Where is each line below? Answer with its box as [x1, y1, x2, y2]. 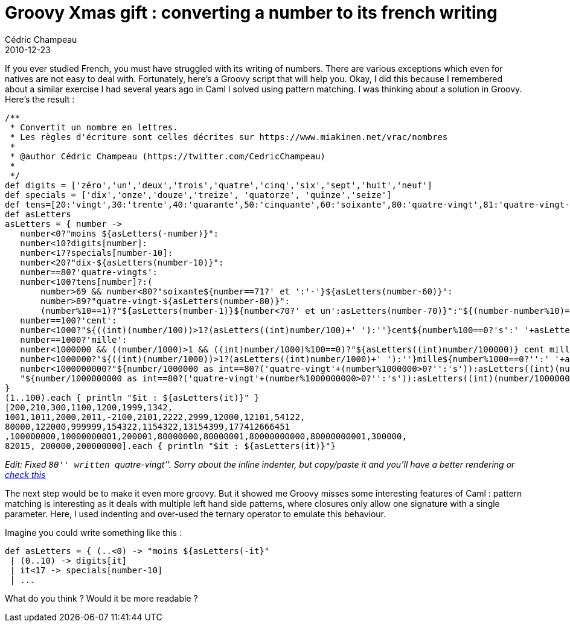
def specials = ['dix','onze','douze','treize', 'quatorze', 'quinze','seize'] [5, 189, 392, 200]
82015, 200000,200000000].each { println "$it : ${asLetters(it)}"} [5, 441, 336, 451]
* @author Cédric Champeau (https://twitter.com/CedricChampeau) [10, 151, 326, 161]
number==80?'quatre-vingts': [20, 267, 158, 277]
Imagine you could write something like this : [5, 527, 182, 538]
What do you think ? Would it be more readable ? [5, 593, 198, 603]
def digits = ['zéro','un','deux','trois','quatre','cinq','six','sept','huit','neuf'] [5, 180, 433, 190]
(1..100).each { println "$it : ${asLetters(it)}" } [5, 392, 260, 403]
